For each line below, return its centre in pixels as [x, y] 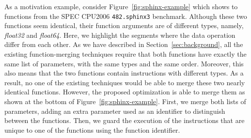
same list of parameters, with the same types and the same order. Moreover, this [124, 63]
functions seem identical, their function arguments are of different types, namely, [124, 25]
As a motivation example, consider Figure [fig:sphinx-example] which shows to [121, 6]
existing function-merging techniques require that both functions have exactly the [125, 54]
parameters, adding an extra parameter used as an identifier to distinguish [115, 111]
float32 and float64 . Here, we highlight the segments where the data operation [120, 35]
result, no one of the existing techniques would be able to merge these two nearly [125, 82]
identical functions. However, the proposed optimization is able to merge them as [125, 92]
